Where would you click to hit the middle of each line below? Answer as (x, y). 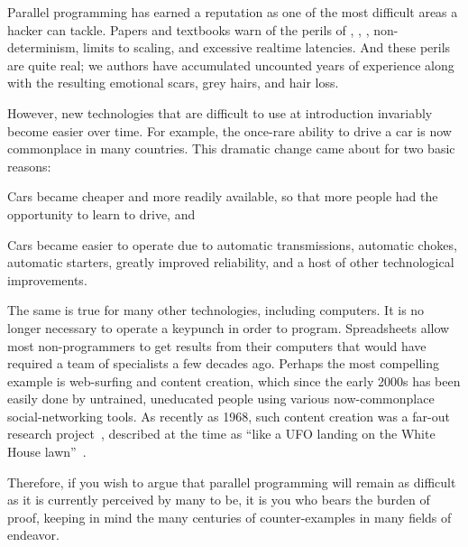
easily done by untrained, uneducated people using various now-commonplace (221, 399)
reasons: (29, 166)
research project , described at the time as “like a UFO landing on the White (221, 434)
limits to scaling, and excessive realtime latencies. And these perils (267, 47)
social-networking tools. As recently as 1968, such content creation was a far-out (229, 416)
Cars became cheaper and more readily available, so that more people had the (223, 196)
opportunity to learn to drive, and (101, 213)
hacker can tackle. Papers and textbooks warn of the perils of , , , (188, 29)
